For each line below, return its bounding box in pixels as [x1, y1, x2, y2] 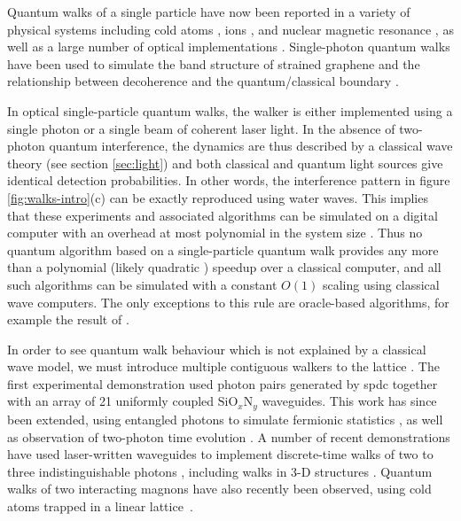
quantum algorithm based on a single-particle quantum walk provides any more [7, 240, 439, 259]
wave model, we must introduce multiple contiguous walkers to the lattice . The [7, 357, 440, 376]
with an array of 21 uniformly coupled [7, 392, 215, 410]
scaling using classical [322, 275, 440, 293]
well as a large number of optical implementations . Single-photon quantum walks [7, 37, 450, 56]
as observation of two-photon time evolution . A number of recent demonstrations [7, 427, 450, 446]
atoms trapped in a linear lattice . [7, 496, 193, 515]
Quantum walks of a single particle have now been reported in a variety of [7, 3, 410, 20]
